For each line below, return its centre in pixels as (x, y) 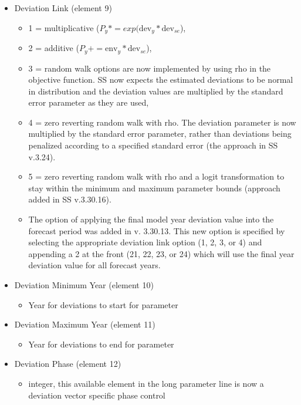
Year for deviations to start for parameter (103, 304)
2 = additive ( (54, 48)
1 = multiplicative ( (64, 27)
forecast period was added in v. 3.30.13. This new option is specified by (157, 230)
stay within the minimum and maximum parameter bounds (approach (154, 188)
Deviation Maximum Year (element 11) (85, 324)
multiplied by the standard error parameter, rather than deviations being (160, 134)
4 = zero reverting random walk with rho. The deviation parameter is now (162, 122)
